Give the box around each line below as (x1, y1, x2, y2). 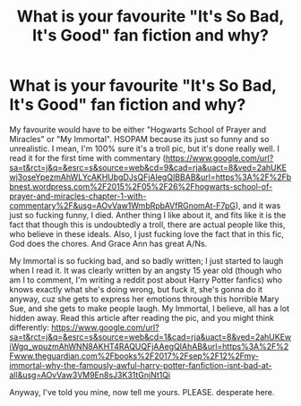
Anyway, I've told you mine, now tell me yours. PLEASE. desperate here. (9, 386, 275, 397)
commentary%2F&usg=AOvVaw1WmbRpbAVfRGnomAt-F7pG (9, 199, 236, 211)
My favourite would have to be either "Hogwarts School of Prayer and (9, 123, 267, 135)
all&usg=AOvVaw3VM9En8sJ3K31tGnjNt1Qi (9, 369, 171, 380)
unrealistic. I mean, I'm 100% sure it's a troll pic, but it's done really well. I (9, 143, 280, 154)
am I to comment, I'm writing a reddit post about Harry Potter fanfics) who (9, 275, 283, 285)
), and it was (235, 199, 281, 211)
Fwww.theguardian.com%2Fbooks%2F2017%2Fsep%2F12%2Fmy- (9, 351, 260, 361)
